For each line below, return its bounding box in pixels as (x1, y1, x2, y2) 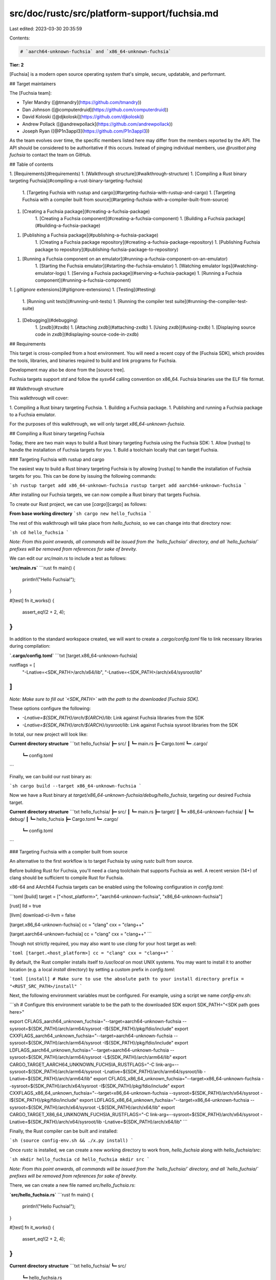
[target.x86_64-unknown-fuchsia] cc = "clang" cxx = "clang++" (9, 922, 144, 928)
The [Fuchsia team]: (9, 90, 52, 96)
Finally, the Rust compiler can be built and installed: (9, 1128, 118, 1134)
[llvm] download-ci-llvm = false (9, 912, 76, 919)
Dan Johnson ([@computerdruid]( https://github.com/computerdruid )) (22, 106, 169, 113)
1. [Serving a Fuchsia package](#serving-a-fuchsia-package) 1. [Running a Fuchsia (67, 270, 242, 276)
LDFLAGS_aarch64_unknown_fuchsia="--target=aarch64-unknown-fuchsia (9, 1047, 169, 1053)
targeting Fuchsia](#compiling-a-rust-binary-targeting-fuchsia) (9, 178, 143, 184)
